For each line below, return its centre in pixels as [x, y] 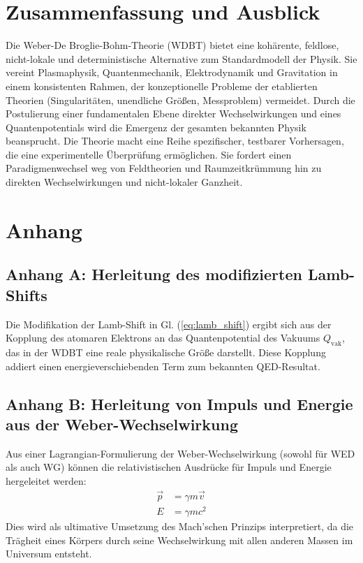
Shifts [27, 294]
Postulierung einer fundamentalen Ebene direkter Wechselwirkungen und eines [173, 114]
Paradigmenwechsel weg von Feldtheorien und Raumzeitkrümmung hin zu [164, 168]
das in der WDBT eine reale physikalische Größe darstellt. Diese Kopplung [166, 352]
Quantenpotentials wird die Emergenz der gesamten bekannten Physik [156, 127]
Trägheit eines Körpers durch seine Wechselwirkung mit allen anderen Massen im [179, 540]
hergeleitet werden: [46, 480]
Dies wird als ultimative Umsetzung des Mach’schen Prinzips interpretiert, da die [180, 526]
